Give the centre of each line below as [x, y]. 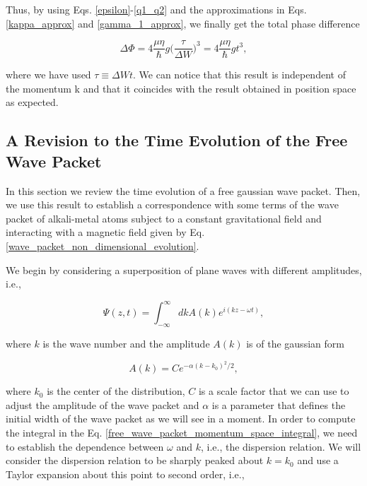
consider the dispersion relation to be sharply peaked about [135, 460]
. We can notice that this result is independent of [239, 75]
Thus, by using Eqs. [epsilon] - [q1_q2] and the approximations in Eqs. [156, 9]
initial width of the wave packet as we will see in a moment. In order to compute [181, 419]
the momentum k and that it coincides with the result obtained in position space [181, 88]
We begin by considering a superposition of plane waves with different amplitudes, [184, 269]
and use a [318, 460]
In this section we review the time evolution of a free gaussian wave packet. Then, [183, 190]
